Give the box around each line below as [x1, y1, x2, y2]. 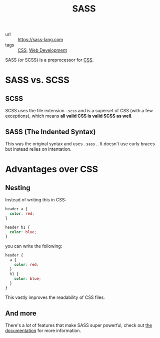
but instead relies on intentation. [5, 146, 71, 152]
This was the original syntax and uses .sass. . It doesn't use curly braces [5, 141, 155, 147]
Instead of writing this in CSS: [5, 197, 66, 203]
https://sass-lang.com [17, 37, 63, 43]
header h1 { [5, 225, 30, 230]
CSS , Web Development [17, 47, 67, 53]
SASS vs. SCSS [5, 75, 69, 86]
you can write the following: [5, 243, 62, 249]
